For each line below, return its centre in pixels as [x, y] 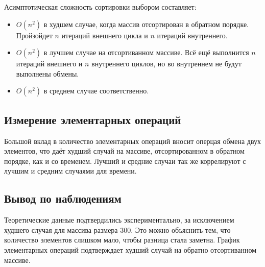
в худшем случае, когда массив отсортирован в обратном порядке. [146, 24]
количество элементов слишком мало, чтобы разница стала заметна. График [122, 240]
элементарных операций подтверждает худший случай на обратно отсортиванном [130, 249]
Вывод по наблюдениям [63, 198]
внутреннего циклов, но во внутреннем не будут [166, 64]
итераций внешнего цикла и [105, 35]
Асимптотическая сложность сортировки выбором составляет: [100, 7]
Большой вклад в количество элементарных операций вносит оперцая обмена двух [133, 141]
